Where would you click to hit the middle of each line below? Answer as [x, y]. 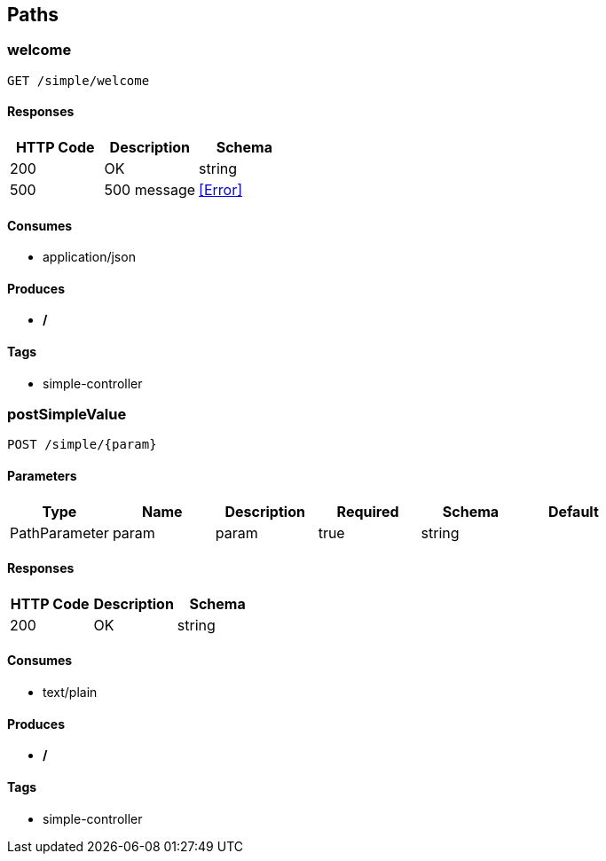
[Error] [220, 190]
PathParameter [59, 532]
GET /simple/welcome [79, 80]
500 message [150, 190]
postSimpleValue [67, 415]
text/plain [70, 693]
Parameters [42, 476]
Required [368, 511]
